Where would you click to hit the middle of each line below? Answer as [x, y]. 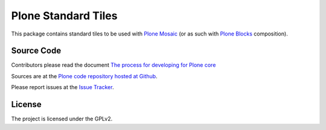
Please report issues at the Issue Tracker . [62, 87]
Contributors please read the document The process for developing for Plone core [113, 65]
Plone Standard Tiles [64, 16]
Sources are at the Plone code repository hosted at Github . [84, 76]
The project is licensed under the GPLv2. [62, 119]
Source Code [36, 51]
